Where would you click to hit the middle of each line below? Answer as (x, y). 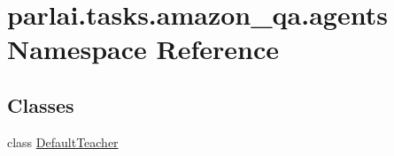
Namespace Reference (143, 49)
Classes (41, 104)
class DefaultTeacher (63, 141)
